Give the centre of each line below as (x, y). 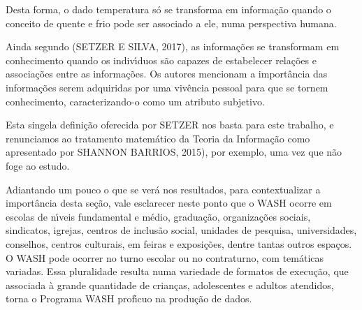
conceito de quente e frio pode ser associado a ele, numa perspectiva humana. (171, 23)
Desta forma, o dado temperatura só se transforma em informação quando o (168, 9)
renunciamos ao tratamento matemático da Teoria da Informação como (158, 138)
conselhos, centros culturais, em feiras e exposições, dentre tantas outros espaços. (179, 243)
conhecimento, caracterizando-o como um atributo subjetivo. (135, 101)
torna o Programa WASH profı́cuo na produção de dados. (129, 298)
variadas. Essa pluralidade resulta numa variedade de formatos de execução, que (177, 271)
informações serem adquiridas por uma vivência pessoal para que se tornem (167, 87)
